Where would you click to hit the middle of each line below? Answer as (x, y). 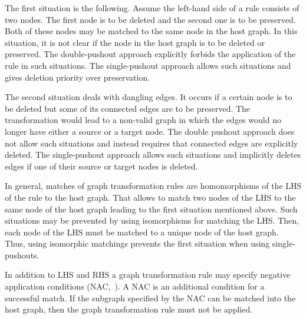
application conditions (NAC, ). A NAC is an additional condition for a (135, 286)
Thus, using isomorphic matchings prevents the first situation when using (137, 243)
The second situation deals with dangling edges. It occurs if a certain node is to (149, 97)
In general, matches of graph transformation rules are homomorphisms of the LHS (153, 186)
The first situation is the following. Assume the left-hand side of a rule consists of (152, 8)
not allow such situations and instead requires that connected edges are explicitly (152, 143)
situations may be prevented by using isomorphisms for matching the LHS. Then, (152, 220)
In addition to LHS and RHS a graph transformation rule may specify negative (148, 275)
